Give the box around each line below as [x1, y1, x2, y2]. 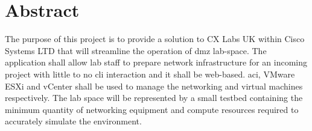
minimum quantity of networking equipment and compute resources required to [5, 103, 299, 115]
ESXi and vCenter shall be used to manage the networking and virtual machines [5, 79, 303, 92]
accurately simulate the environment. [5, 115, 142, 127]
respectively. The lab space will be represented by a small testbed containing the [5, 91, 303, 104]
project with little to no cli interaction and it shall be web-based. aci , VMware [5, 67, 295, 80]
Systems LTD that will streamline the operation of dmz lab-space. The [5, 44, 267, 56]
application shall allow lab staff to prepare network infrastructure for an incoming [5, 56, 308, 69]
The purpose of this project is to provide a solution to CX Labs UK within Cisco [5, 32, 305, 45]
